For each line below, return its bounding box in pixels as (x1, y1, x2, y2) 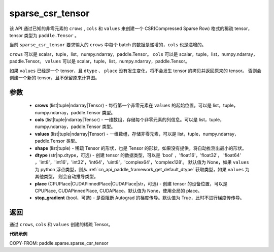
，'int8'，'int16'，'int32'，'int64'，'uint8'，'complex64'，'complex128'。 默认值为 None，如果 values (35, 159, 250, 165)
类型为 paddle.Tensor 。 (23, 32, 80, 38)
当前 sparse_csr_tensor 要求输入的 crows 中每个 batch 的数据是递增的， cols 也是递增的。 (9, 42, 207, 48)
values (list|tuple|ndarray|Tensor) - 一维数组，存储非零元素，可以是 (35, 131, 177, 137)
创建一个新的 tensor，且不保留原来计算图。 (9, 74, 100, 81)
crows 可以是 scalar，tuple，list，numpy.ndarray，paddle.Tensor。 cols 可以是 (9, 51, 178, 57)
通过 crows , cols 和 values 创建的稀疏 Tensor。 (9, 222, 113, 228)
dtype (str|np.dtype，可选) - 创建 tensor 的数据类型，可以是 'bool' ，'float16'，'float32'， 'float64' (35, 152, 241, 159)
